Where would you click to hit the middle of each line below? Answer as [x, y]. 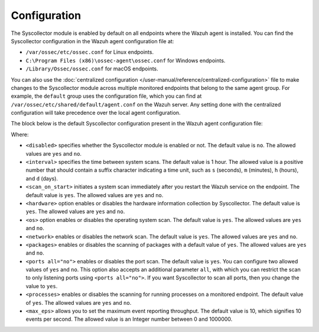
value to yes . [42, 286]
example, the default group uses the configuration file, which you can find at [106, 96]
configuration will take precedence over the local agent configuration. [96, 113]
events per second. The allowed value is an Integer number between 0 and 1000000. [129, 319]
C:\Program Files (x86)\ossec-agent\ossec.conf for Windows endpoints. [126, 60]
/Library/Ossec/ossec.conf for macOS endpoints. [92, 69]
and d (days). [42, 178]
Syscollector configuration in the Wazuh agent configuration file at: [92, 41]
